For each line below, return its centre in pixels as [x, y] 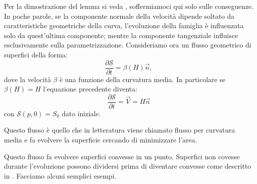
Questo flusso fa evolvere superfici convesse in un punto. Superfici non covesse [122, 156]
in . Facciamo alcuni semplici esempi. [60, 175]
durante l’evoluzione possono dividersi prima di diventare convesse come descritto [128, 166]
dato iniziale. [81, 113]
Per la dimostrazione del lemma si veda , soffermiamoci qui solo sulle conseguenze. [129, 6]
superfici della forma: [36, 54]
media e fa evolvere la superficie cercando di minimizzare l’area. [101, 140]
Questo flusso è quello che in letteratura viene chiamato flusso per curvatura [120, 130]
